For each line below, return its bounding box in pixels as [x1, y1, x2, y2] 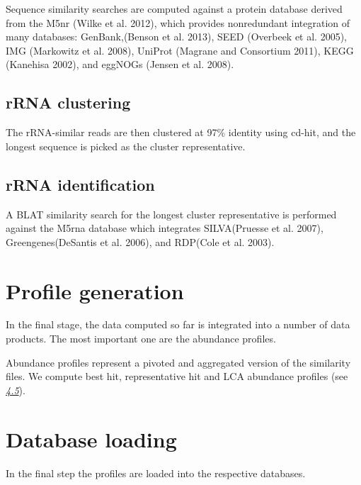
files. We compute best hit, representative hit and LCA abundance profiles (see [6, 369, 348, 384]
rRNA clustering [6, 91, 131, 113]
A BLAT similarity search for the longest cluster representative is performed [6, 206, 337, 221]
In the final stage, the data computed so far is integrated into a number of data [6, 317, 350, 332]
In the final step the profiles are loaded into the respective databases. [6, 465, 306, 480]
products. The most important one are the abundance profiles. [6, 331, 276, 346]
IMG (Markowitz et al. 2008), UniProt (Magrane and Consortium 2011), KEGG [6, 43, 354, 57]
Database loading [6, 424, 177, 453]
